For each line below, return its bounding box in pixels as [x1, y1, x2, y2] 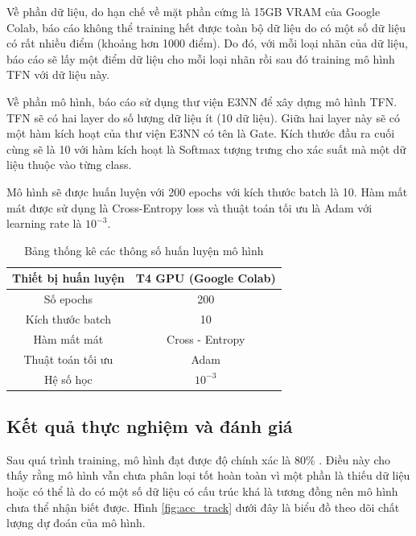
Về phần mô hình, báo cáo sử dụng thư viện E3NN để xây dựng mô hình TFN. [6, 93, 397, 109]
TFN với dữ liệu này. [6, 66, 110, 83]
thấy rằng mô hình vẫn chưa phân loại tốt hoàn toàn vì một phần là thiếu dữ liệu [6, 467, 410, 484]
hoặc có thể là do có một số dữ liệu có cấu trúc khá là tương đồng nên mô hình [6, 483, 398, 500]
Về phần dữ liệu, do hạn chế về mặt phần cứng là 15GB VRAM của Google [6, 3, 381, 19]
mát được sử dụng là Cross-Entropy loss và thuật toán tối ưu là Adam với [6, 199, 373, 216]
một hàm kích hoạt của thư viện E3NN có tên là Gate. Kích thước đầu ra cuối [6, 125, 395, 142]
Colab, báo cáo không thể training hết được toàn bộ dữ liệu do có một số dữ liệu [6, 19, 406, 35]
